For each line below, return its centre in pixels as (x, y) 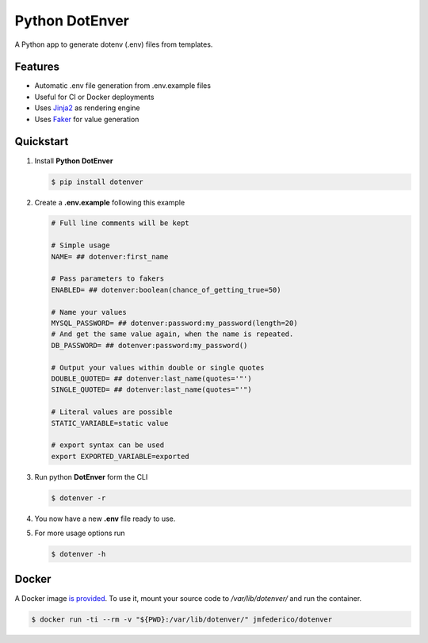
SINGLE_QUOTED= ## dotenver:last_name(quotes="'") (152, 390)
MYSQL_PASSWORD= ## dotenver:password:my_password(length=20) (174, 323)
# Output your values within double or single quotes (158, 367)
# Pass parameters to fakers (108, 279)
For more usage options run (80, 533)
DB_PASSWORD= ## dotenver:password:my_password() (149, 345)
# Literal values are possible (112, 412)
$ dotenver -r (78, 498)
